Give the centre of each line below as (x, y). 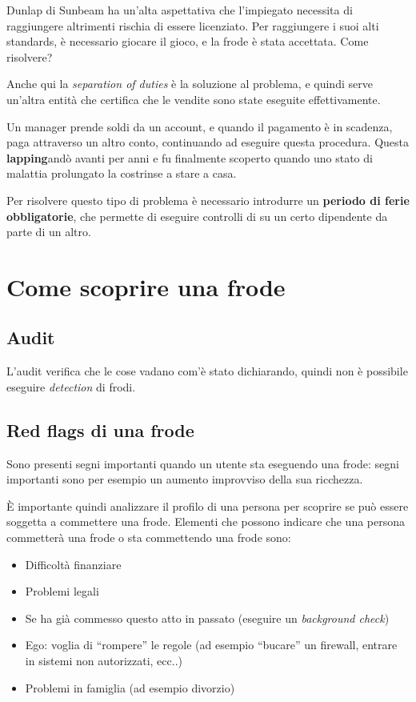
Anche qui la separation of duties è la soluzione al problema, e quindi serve (190, 84)
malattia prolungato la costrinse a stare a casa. (122, 173)
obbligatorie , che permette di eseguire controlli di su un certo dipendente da (197, 216)
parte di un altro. (49, 232)
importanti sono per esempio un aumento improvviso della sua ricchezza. (185, 479)
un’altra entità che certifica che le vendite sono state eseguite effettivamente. (194, 99)
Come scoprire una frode (146, 286)
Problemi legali (62, 591)
